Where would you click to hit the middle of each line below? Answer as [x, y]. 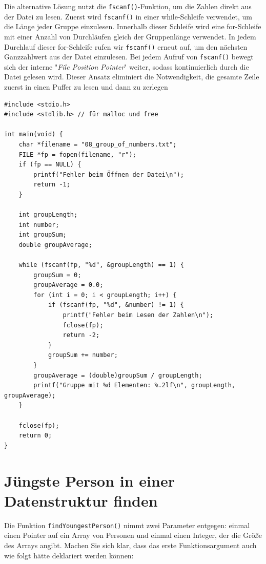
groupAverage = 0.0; [68, 285]
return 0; [35, 436]
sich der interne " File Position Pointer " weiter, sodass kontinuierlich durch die [127, 66]
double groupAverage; [55, 245]
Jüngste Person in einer [89, 480]
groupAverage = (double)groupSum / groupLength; [118, 375]
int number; [39, 225]
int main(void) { [34, 134]
